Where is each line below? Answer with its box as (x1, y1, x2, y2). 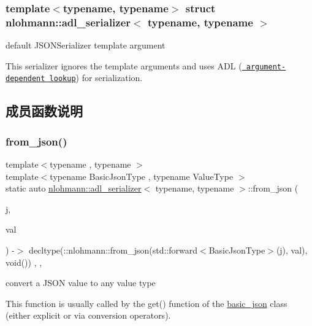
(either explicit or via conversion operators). (6, 309, 171, 322)
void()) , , (6, 255, 42, 268)
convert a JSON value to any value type (6, 276, 156, 289)
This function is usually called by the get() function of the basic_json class (6, 297, 287, 309)
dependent (6, 74, 45, 83)
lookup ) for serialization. (49, 71, 143, 84)
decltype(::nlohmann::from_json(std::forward (29, 244, 198, 257)
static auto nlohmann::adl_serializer (6, 182, 142, 195)
